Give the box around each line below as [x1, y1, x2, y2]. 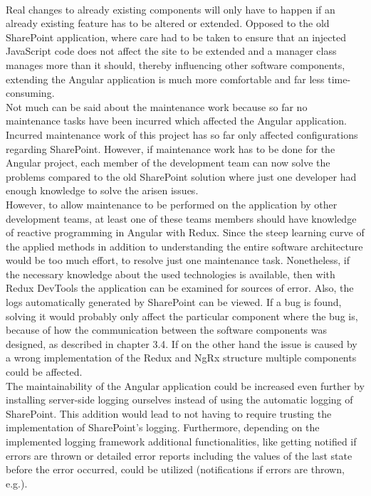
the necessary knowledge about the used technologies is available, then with [6, 266, 335, 281]
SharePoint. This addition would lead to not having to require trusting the [6, 406, 332, 421]
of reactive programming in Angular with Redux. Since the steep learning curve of [6, 225, 365, 240]
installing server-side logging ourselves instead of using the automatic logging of [6, 392, 353, 407]
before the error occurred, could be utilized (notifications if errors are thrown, [6, 462, 345, 477]
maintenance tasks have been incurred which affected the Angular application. [6, 113, 347, 128]
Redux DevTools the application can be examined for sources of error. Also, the [6, 280, 354, 295]
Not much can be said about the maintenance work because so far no [6, 99, 308, 114]
